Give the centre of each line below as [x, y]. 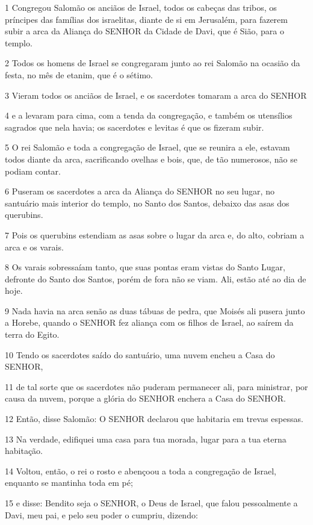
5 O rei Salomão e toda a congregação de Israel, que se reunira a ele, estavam [147, 147]
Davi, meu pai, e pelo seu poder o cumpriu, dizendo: [101, 514]
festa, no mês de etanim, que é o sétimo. [79, 74]
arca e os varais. [34, 247]
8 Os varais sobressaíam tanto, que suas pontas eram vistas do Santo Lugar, [145, 267]
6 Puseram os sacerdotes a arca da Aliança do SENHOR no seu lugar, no [140, 191]
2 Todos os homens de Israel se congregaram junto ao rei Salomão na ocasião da [153, 63]
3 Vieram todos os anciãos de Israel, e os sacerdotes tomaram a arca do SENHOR [156, 95]
